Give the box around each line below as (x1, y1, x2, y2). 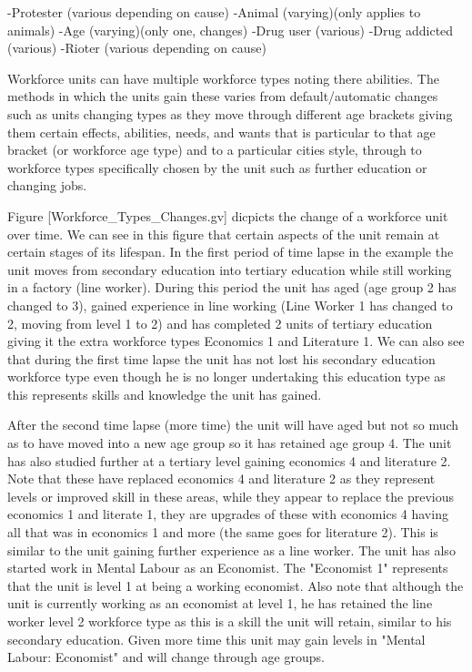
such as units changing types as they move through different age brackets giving (7, 104, 453, 123)
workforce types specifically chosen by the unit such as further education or (7, 158, 427, 177)
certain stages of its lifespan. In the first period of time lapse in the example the (7, 242, 454, 261)
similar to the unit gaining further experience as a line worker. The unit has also (7, 540, 456, 559)
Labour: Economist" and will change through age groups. (7, 647, 325, 667)
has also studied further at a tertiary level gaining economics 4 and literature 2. (7, 451, 451, 470)
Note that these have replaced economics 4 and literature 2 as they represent (7, 469, 436, 488)
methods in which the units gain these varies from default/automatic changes (7, 87, 438, 106)
